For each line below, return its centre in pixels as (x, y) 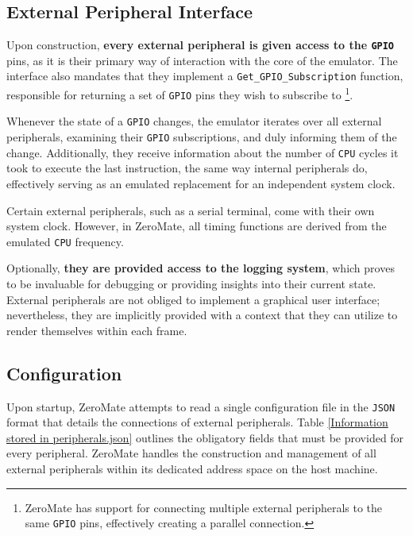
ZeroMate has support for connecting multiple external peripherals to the (204, 507)
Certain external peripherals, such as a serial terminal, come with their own (191, 210)
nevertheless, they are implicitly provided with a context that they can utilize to (202, 315)
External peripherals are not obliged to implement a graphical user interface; (193, 299)
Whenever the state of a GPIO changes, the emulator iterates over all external (194, 121)
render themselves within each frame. (97, 330)
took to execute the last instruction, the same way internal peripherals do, (187, 168)
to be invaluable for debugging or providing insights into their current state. (191, 284)
